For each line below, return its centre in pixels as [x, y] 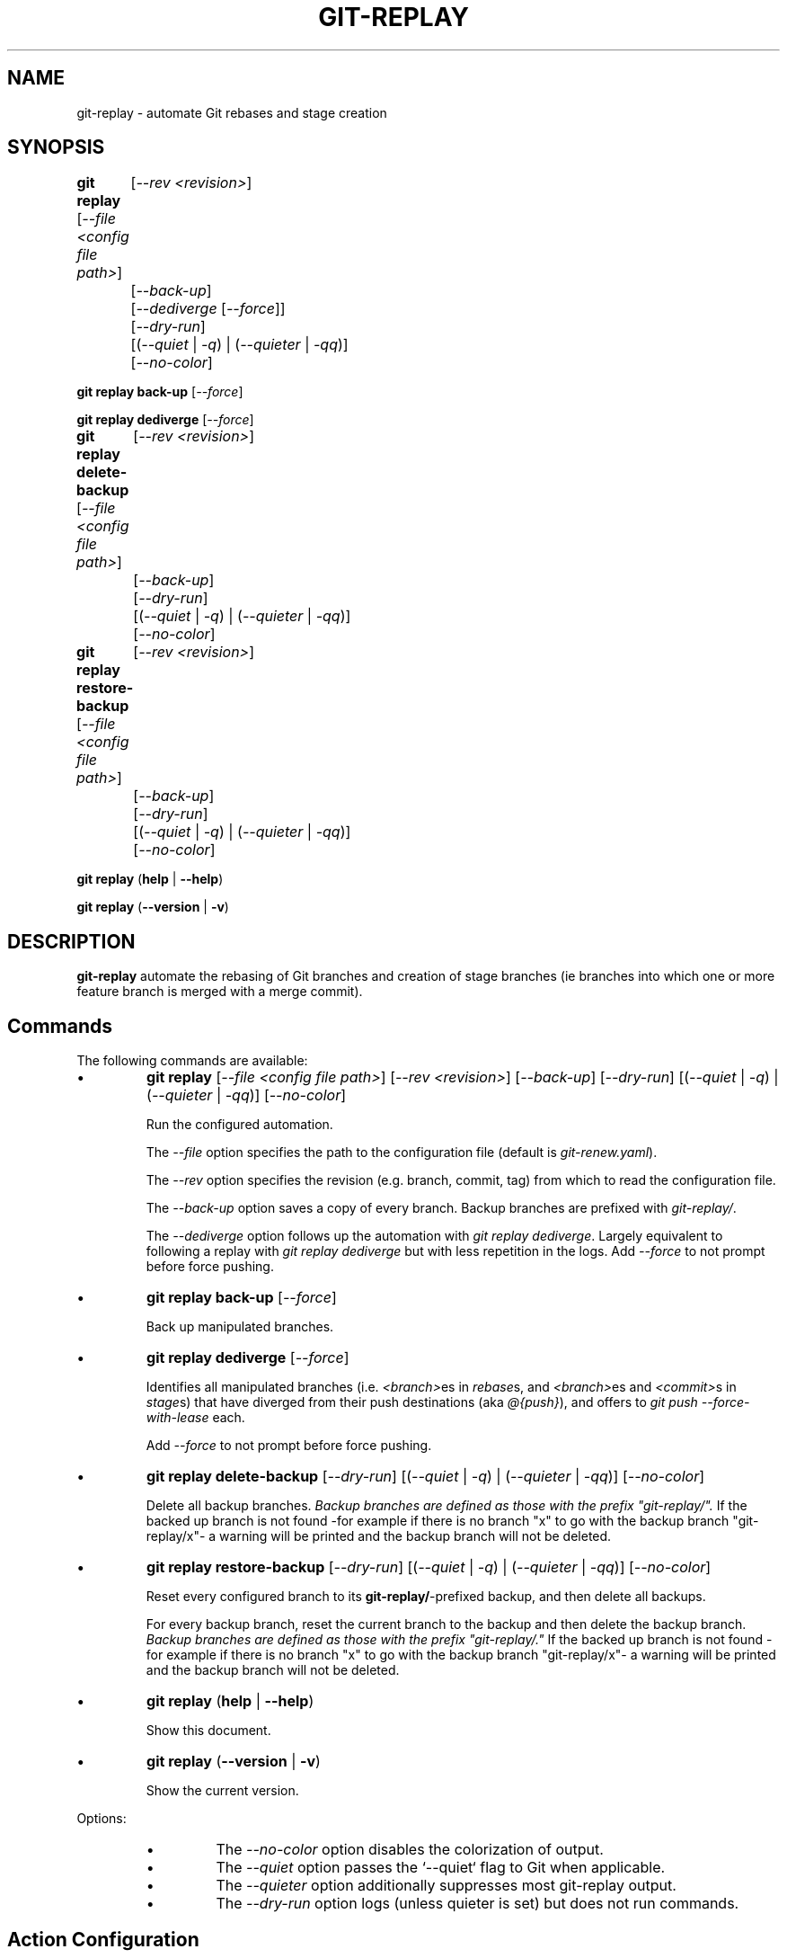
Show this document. [208, 1731]
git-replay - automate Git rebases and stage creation [232, 112]
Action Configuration [103, 1939]
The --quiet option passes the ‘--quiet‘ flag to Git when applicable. [441, 1868]
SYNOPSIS [56, 147]
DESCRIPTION [71, 941]
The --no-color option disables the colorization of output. [410, 1850]
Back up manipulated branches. [240, 1327]
